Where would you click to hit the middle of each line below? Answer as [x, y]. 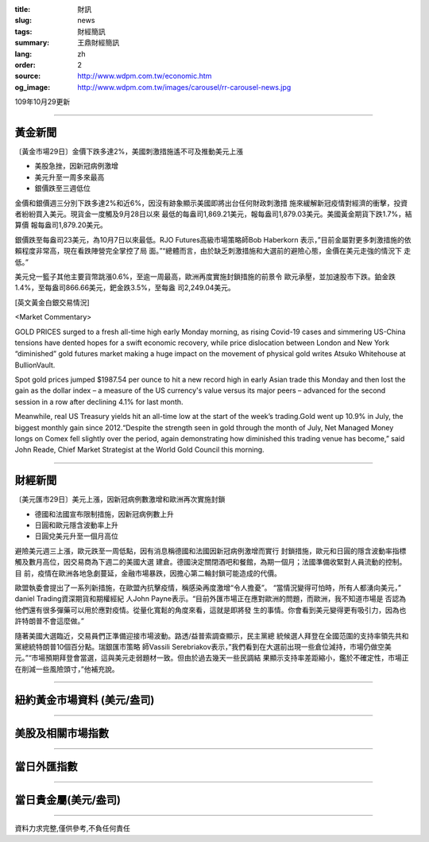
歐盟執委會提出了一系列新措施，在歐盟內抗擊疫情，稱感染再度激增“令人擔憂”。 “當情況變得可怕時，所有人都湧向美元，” [208, 588]
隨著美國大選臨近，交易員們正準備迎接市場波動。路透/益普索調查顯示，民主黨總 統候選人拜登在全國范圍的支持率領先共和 [212, 635]
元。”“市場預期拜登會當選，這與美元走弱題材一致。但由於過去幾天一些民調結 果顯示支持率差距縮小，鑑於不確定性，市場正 [212, 658]
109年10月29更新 [43, 102]
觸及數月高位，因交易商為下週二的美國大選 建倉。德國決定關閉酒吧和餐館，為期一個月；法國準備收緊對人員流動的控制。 [211, 562]
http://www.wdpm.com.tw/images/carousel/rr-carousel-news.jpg [184, 87]
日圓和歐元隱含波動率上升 [76, 526]
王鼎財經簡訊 [98, 43]
